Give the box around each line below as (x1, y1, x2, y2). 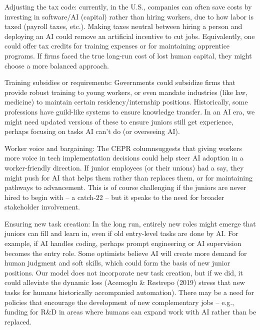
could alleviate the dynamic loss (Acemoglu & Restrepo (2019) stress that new (4, 277, 245, 287)
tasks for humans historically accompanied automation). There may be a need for (4, 287, 254, 297)
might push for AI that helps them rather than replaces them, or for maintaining (4, 172, 252, 182)
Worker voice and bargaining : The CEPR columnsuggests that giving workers (4, 142, 242, 153)
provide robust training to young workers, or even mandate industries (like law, (4, 86, 247, 97)
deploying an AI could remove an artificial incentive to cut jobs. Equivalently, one (4, 30, 255, 41)
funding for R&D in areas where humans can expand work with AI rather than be (4, 306, 256, 317)
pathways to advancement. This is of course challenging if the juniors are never (4, 182, 246, 192)
